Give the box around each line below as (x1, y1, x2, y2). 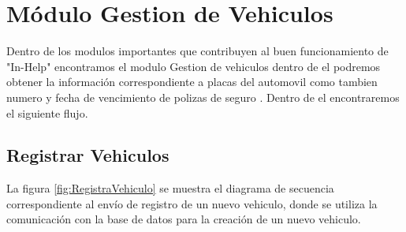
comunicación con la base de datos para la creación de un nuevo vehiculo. (6, 211, 361, 227)
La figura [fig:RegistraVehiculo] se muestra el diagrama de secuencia (6, 180, 334, 196)
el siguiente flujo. (6, 104, 88, 121)
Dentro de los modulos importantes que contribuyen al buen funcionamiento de (6, 43, 389, 59)
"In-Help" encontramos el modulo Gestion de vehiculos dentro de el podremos (6, 58, 381, 74)
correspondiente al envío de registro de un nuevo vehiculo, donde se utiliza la (6, 195, 378, 211)
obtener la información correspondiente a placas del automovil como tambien (6, 73, 378, 90)
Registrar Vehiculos (6, 143, 169, 167)
